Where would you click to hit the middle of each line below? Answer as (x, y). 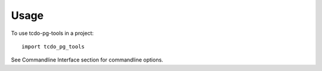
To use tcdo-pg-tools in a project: (52, 33)
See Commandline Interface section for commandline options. (87, 60)
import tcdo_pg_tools (53, 46)
